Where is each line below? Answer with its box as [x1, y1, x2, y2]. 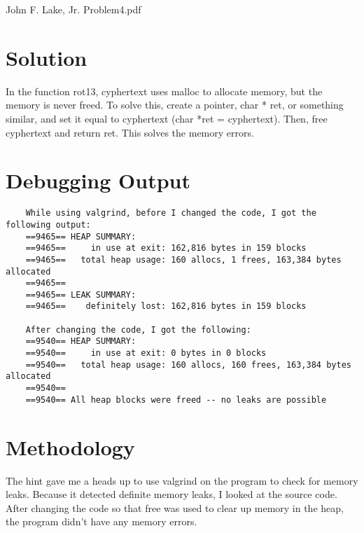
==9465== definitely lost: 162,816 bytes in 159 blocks [25, 301, 307, 312]
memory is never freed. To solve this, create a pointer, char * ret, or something [6, 97, 344, 112]
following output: [6, 219, 91, 230]
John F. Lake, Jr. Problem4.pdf [6, 2, 141, 16]
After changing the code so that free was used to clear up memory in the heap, [6, 500, 344, 515]
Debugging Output [6, 166, 190, 195]
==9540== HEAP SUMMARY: [25, 336, 136, 347]
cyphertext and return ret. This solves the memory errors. [6, 125, 254, 139]
